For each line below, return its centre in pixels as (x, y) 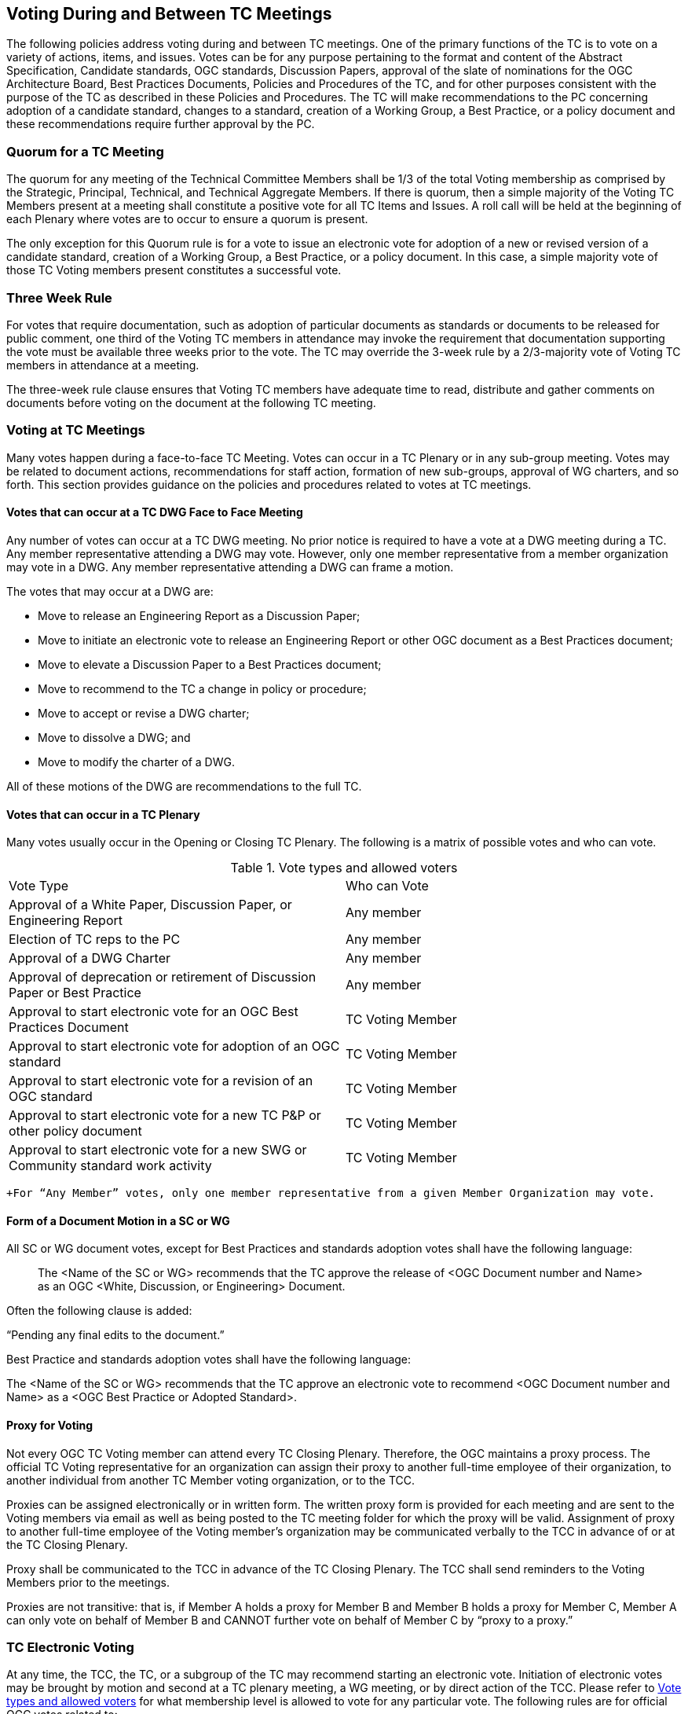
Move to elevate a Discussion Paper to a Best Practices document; (210, 664)
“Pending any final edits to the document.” (115, 1335)
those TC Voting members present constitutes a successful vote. (174, 270)
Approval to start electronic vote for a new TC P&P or (165, 1116)
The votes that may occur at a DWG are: (110, 591)
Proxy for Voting (50, 1425)
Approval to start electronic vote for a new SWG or (158, 1150)
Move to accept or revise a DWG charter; (144, 713)
